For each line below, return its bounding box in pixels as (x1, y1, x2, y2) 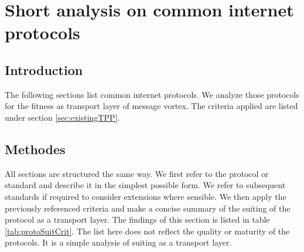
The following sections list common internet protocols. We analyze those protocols (5, 88, 299, 100)
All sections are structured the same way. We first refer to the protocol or (5, 167, 269, 179)
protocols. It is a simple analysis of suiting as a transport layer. (5, 236, 232, 248)
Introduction (5, 60, 83, 79)
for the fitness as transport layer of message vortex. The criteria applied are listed (5, 100, 298, 112)
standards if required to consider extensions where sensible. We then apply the (5, 190, 286, 202)
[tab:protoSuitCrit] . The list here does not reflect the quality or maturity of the (5, 224, 290, 237)
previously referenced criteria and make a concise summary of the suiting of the (5, 202, 291, 214)
